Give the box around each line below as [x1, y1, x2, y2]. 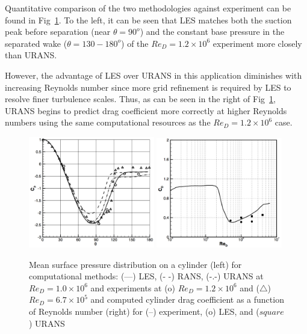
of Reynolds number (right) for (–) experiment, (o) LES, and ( [29, 305, 259, 317]
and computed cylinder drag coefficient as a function [90, 293, 284, 306]
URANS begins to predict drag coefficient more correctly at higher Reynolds [5, 104, 287, 117]
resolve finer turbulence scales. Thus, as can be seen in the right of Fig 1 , [5, 93, 276, 105]
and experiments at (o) [90, 281, 176, 294]
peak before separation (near [5, 25, 111, 38]
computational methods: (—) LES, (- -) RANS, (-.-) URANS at [29, 270, 264, 282]
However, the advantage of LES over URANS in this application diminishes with [5, 68, 302, 81]
